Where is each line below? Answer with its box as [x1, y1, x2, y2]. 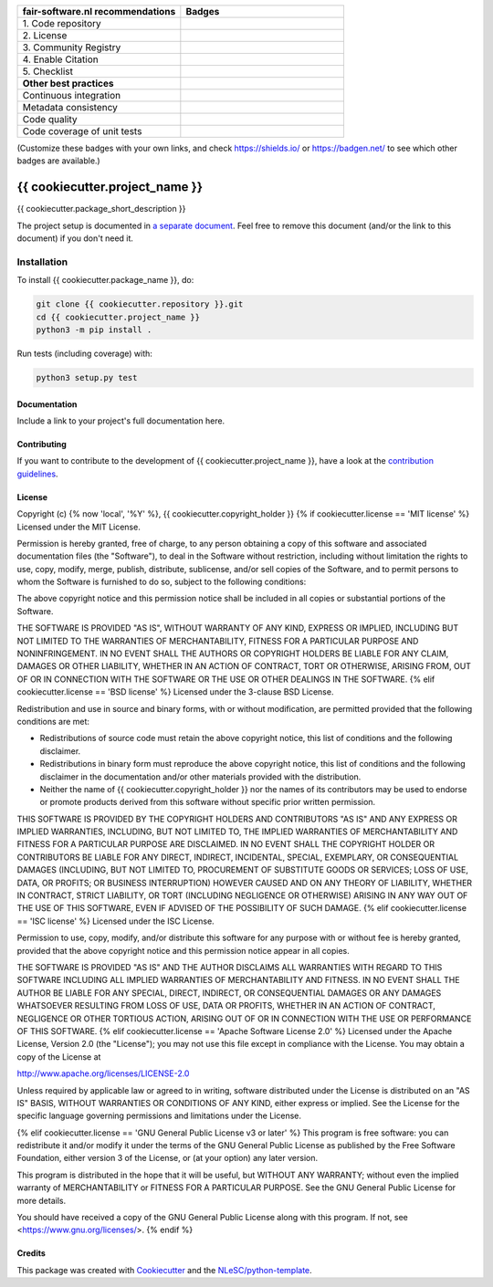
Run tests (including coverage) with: [16, 348, 152, 359]
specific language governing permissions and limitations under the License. [16, 1110, 301, 1122]
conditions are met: [16, 716, 90, 727]
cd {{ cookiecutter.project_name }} [36, 311, 201, 322]
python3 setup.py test [36, 372, 138, 382]
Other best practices [22, 78, 114, 89]
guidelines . [16, 468, 58, 479]
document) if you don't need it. [16, 233, 134, 244]
